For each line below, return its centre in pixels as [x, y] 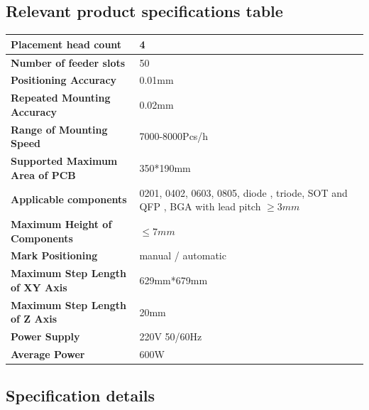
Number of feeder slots [68, 62]
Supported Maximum [64, 161]
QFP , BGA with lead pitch [200, 206]
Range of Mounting [59, 129]
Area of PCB [43, 174]
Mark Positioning [54, 255]
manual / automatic [183, 255]
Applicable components [69, 199]
